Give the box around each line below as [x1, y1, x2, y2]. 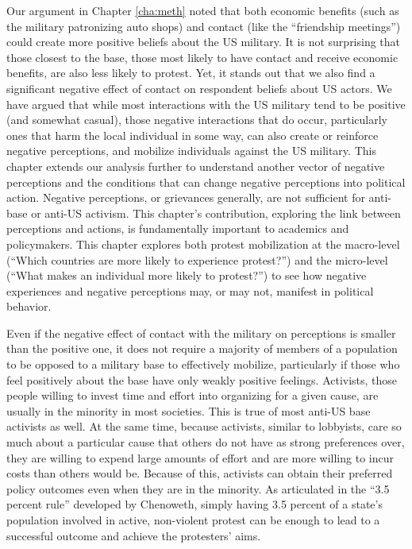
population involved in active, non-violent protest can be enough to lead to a [6, 512, 380, 528]
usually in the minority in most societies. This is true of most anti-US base [6, 402, 371, 419]
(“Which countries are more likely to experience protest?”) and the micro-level [6, 251, 388, 268]
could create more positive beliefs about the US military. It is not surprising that [6, 33, 401, 50]
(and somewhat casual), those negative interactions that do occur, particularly [6, 111, 387, 128]
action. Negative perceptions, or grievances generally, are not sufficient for [6, 189, 365, 206]
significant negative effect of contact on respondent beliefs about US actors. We [6, 79, 392, 96]
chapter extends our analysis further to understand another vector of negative [6, 157, 385, 174]
